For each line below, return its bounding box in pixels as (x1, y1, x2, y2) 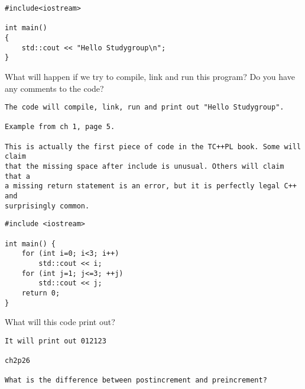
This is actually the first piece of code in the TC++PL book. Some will (5, 142, 301, 151)
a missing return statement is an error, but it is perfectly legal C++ (5, 182, 297, 191)
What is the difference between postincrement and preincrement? (5, 376, 267, 385)
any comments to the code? (5, 82, 104, 94)
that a (5, 172, 30, 181)
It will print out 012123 (5, 336, 106, 345)
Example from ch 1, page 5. (5, 123, 115, 131)
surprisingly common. (5, 201, 90, 210)
